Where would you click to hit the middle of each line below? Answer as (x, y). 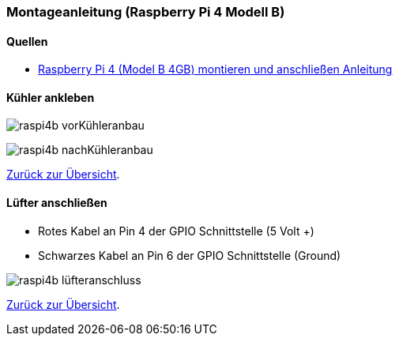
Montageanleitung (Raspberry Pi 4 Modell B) (146, 12)
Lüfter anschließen (57, 203)
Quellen (27, 41)
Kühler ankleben (51, 97)
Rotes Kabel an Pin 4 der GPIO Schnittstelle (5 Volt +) (176, 231)
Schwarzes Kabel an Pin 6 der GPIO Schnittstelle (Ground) (190, 255)
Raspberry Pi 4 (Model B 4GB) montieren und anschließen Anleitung (215, 70)
